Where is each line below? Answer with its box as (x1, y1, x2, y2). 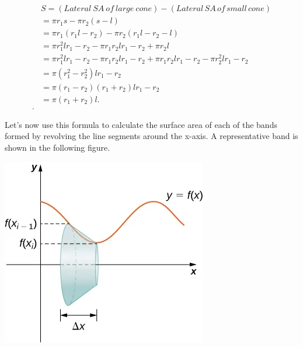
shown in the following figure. (5, 141, 110, 153)
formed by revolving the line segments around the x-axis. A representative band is (5, 130, 298, 142)
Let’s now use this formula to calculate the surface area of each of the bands (5, 118, 277, 130)
